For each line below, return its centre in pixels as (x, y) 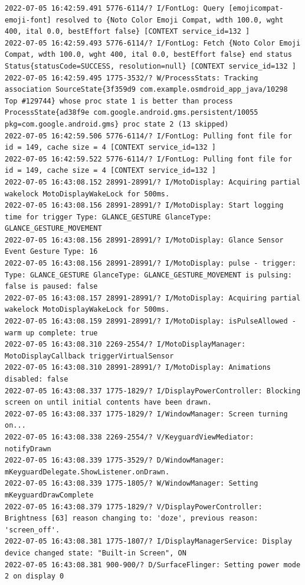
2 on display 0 (35, 576)
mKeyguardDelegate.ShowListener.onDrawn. (87, 472)
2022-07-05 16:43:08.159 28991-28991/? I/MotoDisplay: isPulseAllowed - (150, 321)
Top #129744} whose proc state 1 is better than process (119, 101)
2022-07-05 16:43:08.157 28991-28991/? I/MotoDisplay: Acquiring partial (153, 298)
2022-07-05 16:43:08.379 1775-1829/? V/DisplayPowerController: (134, 507)
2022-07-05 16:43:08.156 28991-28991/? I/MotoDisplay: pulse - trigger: (150, 264)
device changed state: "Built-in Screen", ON (96, 553)
